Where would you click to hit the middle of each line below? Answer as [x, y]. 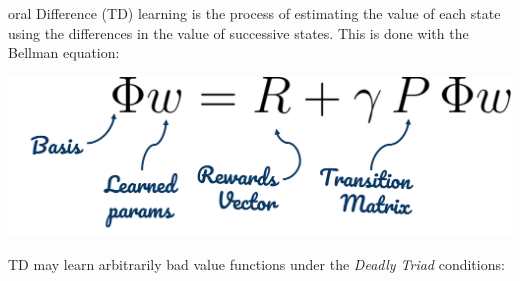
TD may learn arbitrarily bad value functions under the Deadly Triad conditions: [256, 264]
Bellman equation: [64, 52]
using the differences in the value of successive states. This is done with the [238, 32]
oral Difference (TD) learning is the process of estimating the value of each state [254, 13]
